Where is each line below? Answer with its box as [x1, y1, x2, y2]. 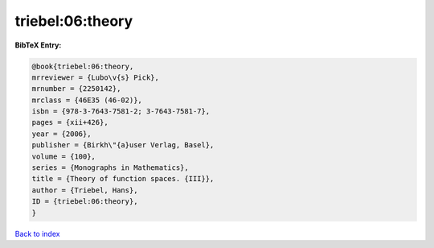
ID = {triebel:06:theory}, [31, 197, 138, 206]
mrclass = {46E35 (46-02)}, [31, 95, 142, 105]
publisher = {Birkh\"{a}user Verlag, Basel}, [31, 141, 215, 150]
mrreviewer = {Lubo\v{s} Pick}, [31, 72, 160, 82]
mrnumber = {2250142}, [31, 85, 121, 93]
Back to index [14, 229, 60, 238]
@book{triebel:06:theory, [31, 61, 134, 71]
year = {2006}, [31, 129, 92, 138]
